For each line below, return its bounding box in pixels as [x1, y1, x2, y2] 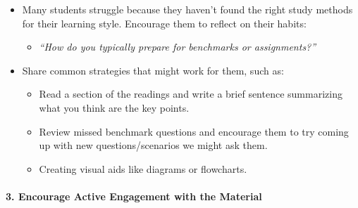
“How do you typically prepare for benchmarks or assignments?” [39, 39, 316, 54]
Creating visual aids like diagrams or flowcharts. [39, 161, 247, 176]
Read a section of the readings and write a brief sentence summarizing [39, 86, 342, 101]
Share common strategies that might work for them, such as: [22, 63, 284, 77]
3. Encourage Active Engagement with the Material [6, 188, 262, 203]
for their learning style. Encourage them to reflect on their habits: [22, 15, 307, 30]
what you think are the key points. [39, 100, 190, 115]
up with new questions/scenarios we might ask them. [39, 138, 268, 152]
